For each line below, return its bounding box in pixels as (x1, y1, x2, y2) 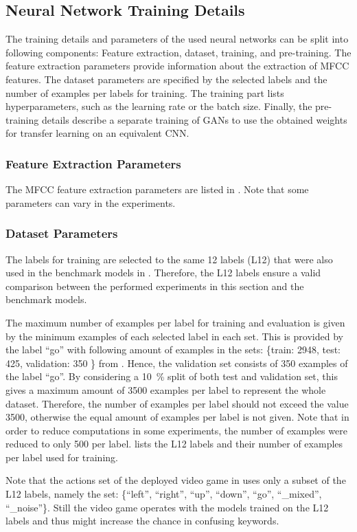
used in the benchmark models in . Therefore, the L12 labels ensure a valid (5, 265, 321, 280)
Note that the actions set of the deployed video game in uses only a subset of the (5, 473, 346, 487)
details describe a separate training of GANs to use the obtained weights (41, 112, 347, 126)
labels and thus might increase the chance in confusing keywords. (5, 513, 279, 528)
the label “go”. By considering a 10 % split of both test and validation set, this (5, 369, 338, 384)
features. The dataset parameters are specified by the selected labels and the (5, 71, 327, 86)
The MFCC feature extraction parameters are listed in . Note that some (5, 182, 309, 197)
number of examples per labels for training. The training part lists (5, 85, 284, 100)
